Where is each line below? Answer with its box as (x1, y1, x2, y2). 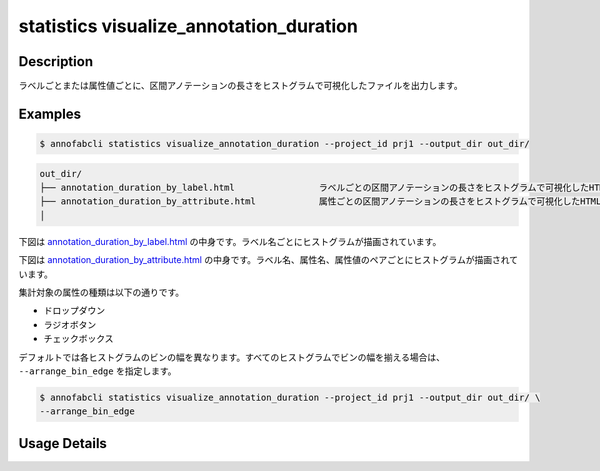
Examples (18, 105, 82, 122)
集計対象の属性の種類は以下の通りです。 (18, 286, 185, 298)
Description (18, 53, 94, 70)
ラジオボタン (43, 318, 97, 330)
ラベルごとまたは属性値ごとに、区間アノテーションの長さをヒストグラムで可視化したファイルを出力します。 (18, 80, 464, 92)
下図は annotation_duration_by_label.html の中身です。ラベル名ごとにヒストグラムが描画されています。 (18, 235, 442, 247)
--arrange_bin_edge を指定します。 (18, 365, 177, 377)
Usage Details (18, 435, 107, 452)
